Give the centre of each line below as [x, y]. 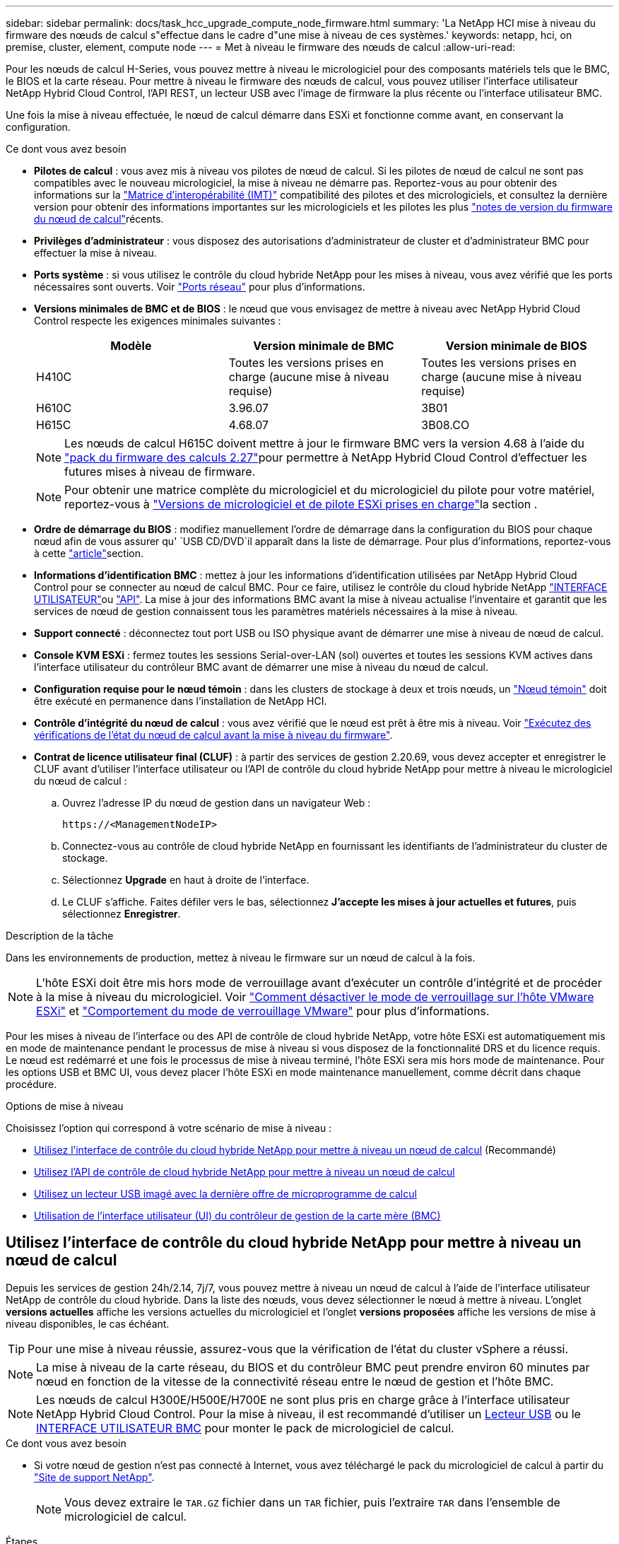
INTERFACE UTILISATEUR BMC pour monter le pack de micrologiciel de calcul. [245, 1428]
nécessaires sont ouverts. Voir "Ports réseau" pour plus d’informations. [200, 287]
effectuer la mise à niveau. [95, 253]
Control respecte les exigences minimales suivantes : [158, 321]
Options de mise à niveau [65, 1106]
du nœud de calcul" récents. [99, 219]
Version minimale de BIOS [516, 346]
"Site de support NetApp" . [94, 1477]
